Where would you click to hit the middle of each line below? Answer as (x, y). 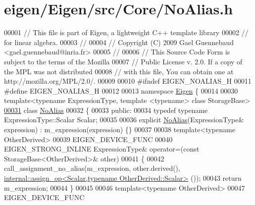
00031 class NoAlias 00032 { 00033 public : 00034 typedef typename (106, 110)
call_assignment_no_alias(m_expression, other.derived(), (92, 168)
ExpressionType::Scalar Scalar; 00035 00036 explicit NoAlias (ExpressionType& (124, 120)
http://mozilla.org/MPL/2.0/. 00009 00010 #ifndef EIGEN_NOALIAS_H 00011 (128, 81)
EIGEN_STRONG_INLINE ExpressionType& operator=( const (102, 149)
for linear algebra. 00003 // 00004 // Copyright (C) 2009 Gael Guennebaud (119, 42)
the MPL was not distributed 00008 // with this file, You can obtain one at (119, 71)
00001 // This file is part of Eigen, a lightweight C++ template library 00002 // (126, 32)
